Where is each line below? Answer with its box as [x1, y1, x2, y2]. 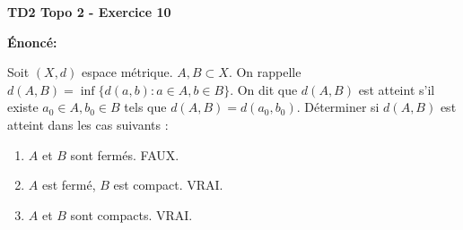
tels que [124, 98, 167, 116]
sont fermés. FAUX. [70, 145, 179, 164]
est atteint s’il [358, 80, 435, 98]
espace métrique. [82, 63, 173, 81]
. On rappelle [228, 63, 301, 81]
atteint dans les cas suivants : [7, 115, 169, 133]
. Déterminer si [296, 98, 380, 116]
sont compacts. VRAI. [70, 205, 193, 224]
